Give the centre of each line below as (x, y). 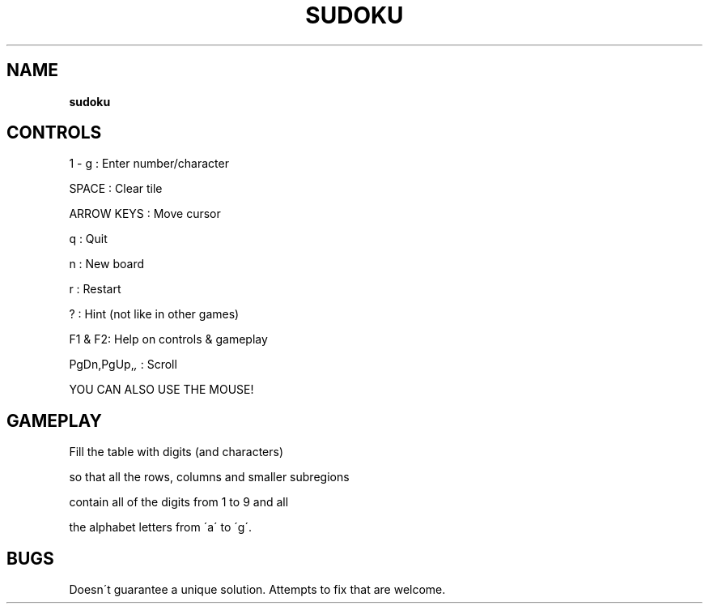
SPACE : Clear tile (116, 189)
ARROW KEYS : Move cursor (145, 214)
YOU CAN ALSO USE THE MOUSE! (161, 390)
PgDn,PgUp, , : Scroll (123, 365)
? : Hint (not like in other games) (154, 314)
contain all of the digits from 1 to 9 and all (179, 502)
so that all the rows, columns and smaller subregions (209, 477)
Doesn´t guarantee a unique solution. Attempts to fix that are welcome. (257, 590)
